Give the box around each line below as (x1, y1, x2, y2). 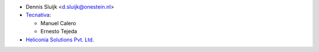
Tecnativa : (25, 12, 51, 19)
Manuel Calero (40, 19, 76, 26)
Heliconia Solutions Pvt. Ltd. (25, 36, 95, 43)
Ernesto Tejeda (40, 28, 77, 35)
